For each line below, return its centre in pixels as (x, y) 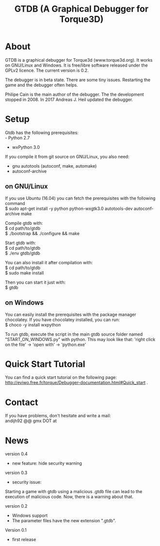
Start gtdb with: (21, 243)
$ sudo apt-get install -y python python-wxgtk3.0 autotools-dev (69, 208)
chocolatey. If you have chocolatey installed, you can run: (63, 320)
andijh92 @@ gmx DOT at (31, 421)
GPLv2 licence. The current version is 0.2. (47, 70)
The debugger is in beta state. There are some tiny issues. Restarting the (78, 80)
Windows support (30, 515)
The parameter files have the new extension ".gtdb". (64, 521)
